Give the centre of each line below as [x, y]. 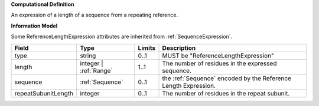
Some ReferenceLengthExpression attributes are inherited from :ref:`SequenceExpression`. [122, 37]
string [88, 56]
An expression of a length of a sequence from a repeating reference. [95, 15]
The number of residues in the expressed [219, 63]
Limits [147, 48]
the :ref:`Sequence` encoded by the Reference [227, 78]
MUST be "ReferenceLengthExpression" [218, 56]
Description [179, 48]
